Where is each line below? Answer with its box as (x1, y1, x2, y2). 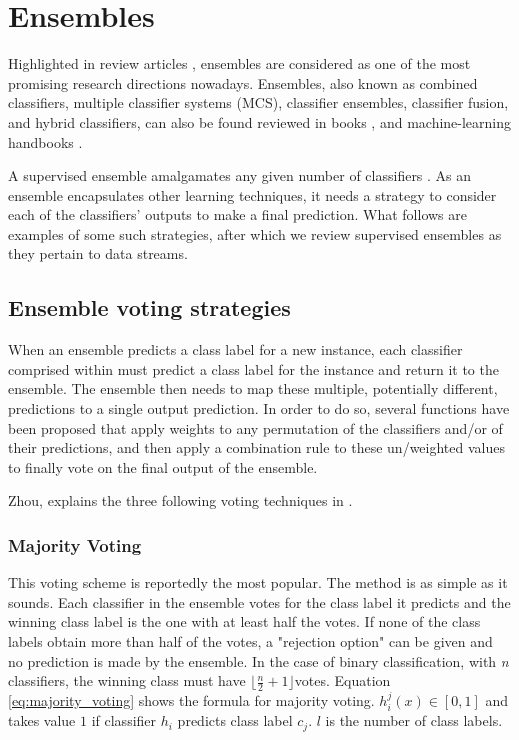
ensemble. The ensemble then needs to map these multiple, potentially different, (8, 378, 498, 399)
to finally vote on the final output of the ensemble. (8, 456, 318, 477)
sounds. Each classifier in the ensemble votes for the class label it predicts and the (8, 591, 511, 612)
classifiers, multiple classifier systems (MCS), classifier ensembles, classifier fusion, (8, 92, 509, 113)
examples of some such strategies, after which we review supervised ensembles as (8, 223, 502, 244)
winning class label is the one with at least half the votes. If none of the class (8, 611, 481, 632)
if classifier (91, 710, 157, 731)
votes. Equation (294, 670, 391, 691)
